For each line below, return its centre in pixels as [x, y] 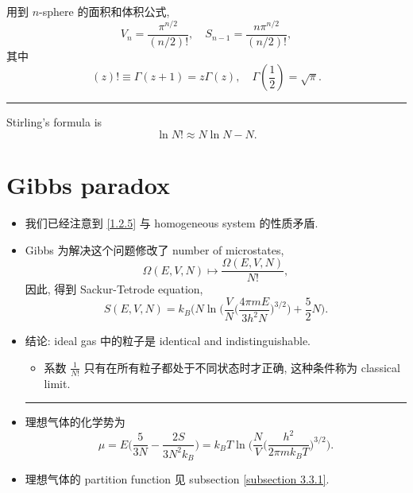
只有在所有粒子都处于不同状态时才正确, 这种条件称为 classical [242, 367]
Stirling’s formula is [54, 122]
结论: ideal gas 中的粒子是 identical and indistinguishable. [168, 341]
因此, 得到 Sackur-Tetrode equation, [114, 289]
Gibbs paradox [89, 185]
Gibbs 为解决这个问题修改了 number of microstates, [154, 249]
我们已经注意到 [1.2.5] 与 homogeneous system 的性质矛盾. [172, 223]
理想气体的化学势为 [75, 422]
